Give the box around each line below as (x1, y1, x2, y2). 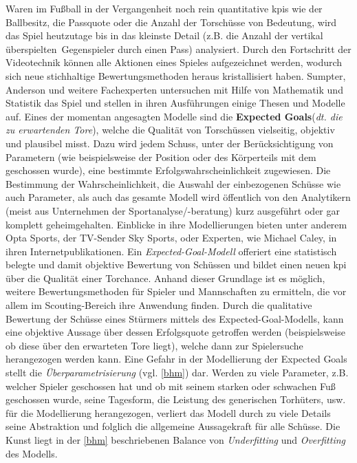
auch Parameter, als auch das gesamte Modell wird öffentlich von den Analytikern (6, 190, 351, 204)
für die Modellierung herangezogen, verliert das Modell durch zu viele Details (6, 405, 331, 420)
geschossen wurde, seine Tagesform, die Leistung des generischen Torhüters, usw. (6, 392, 346, 407)
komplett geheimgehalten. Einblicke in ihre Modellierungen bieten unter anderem (6, 217, 347, 231)
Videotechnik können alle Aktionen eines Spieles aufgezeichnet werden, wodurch (6, 55, 343, 69)
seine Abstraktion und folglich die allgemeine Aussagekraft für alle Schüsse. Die (6, 419, 340, 433)
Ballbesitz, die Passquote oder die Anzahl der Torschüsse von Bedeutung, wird (6, 14, 337, 29)
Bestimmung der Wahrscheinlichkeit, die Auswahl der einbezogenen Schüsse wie (6, 176, 341, 191)
